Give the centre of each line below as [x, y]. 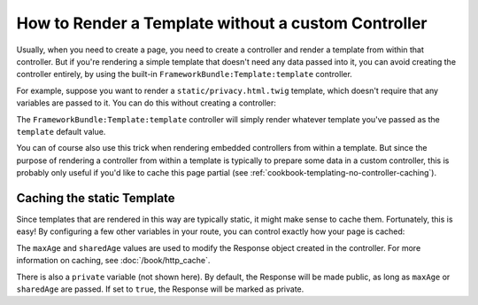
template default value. [61, 131]
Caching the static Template [96, 198]
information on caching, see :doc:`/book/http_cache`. [113, 261]
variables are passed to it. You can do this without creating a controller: [146, 103]
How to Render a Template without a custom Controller [222, 23]
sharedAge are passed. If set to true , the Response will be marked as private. [160, 289]
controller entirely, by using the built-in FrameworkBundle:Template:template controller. [185, 74]
